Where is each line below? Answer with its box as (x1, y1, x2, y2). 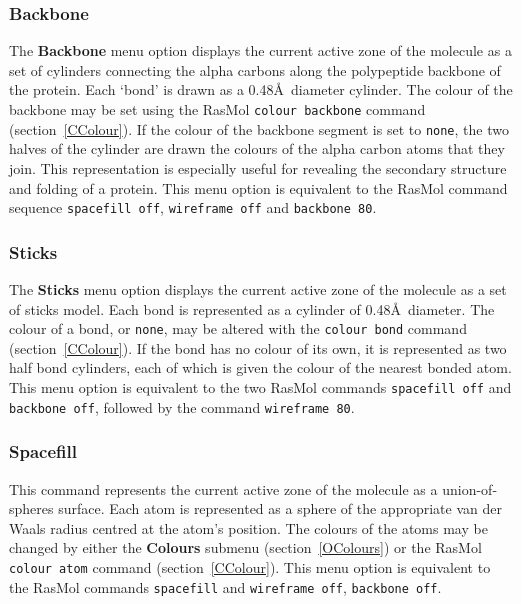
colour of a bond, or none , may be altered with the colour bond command (9, 318, 467, 339)
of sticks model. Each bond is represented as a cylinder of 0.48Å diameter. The (9, 298, 495, 319)
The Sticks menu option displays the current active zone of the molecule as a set (9, 278, 507, 299)
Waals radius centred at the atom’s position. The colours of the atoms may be (9, 517, 488, 538)
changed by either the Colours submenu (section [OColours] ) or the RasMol (9, 537, 482, 558)
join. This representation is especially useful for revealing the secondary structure (9, 157, 507, 178)
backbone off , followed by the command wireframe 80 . (9, 396, 355, 417)
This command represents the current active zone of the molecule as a (9, 478, 438, 499)
